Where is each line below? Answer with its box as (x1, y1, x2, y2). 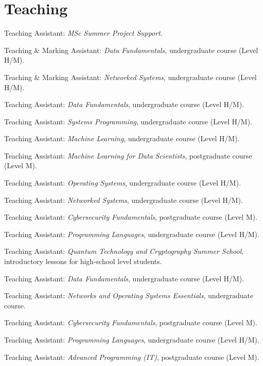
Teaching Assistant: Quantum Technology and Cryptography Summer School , (4, 246, 244, 256)
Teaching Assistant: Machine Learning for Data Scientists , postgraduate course (4, 150, 252, 161)
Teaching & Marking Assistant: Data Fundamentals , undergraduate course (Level (4, 44, 258, 55)
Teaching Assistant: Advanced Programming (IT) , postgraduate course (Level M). (4, 351, 259, 362)
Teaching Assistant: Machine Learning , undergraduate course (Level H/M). (4, 133, 240, 144)
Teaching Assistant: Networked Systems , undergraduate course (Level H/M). (4, 194, 243, 205)
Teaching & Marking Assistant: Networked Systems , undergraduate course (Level (4, 71, 257, 82)
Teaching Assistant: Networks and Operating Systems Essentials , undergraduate (4, 290, 254, 301)
